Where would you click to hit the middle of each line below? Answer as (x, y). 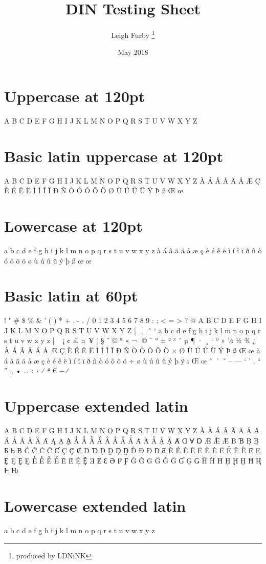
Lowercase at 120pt (73, 226)
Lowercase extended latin (95, 506)
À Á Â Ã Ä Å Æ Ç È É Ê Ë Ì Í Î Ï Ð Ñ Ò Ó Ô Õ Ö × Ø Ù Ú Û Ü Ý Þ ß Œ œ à (132, 350)
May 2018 (133, 52)
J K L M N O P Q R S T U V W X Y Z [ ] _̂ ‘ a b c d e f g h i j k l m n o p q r (132, 330)
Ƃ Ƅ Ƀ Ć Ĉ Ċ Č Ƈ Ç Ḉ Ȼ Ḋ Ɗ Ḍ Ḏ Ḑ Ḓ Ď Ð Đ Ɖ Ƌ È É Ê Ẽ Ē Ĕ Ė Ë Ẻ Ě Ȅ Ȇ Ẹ (132, 450)
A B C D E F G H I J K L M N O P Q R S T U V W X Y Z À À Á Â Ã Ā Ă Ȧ (132, 430)
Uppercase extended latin (96, 406)
